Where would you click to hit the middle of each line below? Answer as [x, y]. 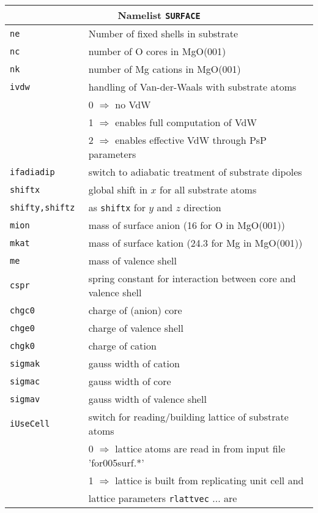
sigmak [25, 363]
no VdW [133, 104]
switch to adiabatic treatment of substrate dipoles [195, 172]
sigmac [25, 381]
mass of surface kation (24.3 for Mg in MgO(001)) [195, 243]
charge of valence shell [136, 328]
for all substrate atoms [208, 189]
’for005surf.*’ [116, 462]
